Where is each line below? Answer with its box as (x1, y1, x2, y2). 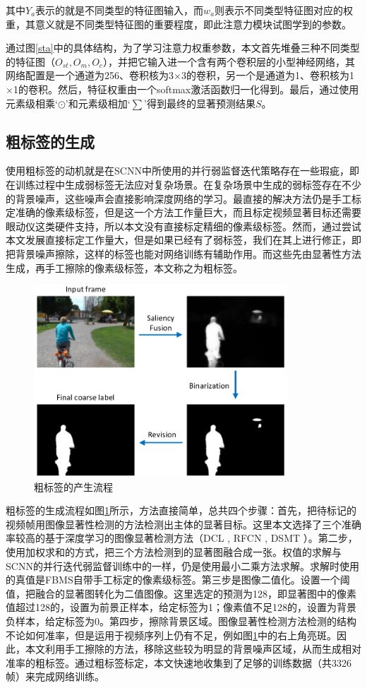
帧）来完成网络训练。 (6, 669, 104, 684)
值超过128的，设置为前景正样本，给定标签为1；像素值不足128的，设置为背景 (6, 600, 356, 615)
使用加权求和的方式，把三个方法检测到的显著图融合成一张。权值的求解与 (6, 545, 342, 559)
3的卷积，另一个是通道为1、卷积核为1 (181, 68, 354, 83)
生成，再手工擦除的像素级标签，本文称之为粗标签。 (6, 260, 243, 275)
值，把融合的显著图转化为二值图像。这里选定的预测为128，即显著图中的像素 (6, 586, 356, 600)
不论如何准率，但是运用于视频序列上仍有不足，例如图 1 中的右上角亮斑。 (6, 627, 337, 642)
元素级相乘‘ (6, 95, 58, 110)
